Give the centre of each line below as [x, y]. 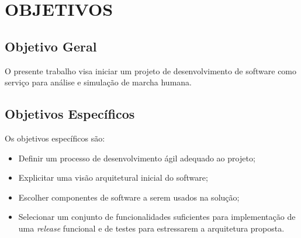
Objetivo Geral [51, 46]
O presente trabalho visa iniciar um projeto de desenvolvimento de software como [151, 70]
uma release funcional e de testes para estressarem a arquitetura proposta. [151, 228]
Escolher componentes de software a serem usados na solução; [129, 197]
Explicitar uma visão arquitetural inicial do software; [113, 177]
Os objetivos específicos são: [55, 138]
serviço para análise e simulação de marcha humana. [98, 82]
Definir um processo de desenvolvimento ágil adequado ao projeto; [137, 158]
